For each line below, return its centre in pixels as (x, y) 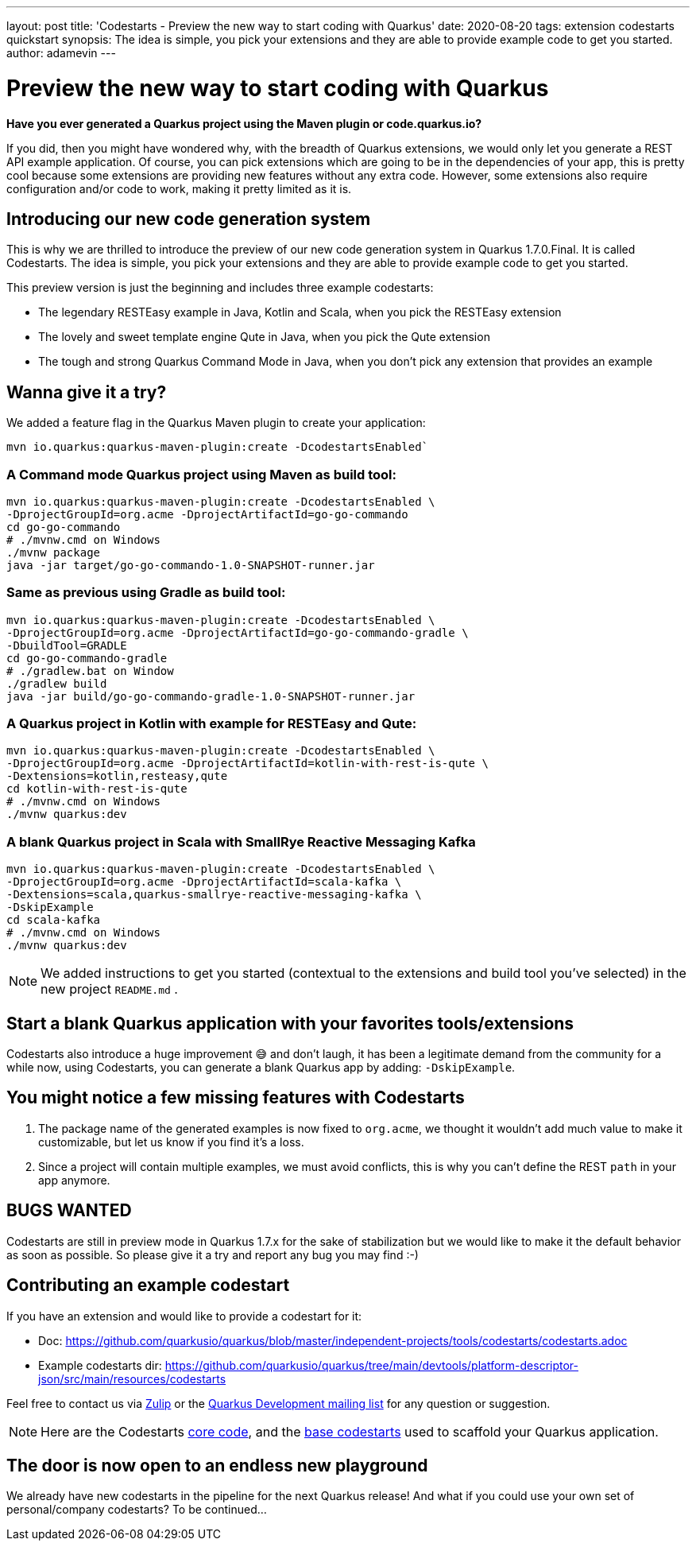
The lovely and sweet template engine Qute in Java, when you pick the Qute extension (264, 337)
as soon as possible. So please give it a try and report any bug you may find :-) (213, 1254)
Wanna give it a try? (87, 392)
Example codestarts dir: (100, 1365)
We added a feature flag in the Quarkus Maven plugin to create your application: (216, 423)
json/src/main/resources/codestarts (132, 1378)
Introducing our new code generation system (189, 219)
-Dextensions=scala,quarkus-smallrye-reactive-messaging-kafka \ (214, 895)
